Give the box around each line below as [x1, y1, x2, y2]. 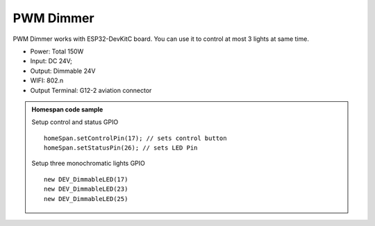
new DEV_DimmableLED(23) [44, 185, 128, 193]
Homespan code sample [31, 105, 103, 114]
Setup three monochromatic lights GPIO [31, 159, 146, 168]
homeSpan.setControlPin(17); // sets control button [44, 134, 227, 142]
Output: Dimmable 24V [30, 67, 96, 75]
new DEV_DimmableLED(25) [44, 195, 128, 202]
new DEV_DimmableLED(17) [44, 175, 128, 183]
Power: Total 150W [30, 47, 84, 55]
